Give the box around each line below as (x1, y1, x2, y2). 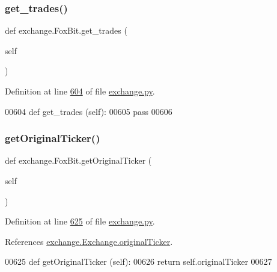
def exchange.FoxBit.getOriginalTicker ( (5, 154, 152, 167)
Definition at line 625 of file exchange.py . (5, 215, 155, 227)
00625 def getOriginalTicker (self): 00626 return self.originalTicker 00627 (5, 255, 272, 268)
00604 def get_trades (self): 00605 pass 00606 (5, 105, 172, 117)
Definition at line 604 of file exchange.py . (5, 85, 155, 97)
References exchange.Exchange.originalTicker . (5, 235, 173, 247)
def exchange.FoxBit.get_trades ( (5, 24, 127, 37)
